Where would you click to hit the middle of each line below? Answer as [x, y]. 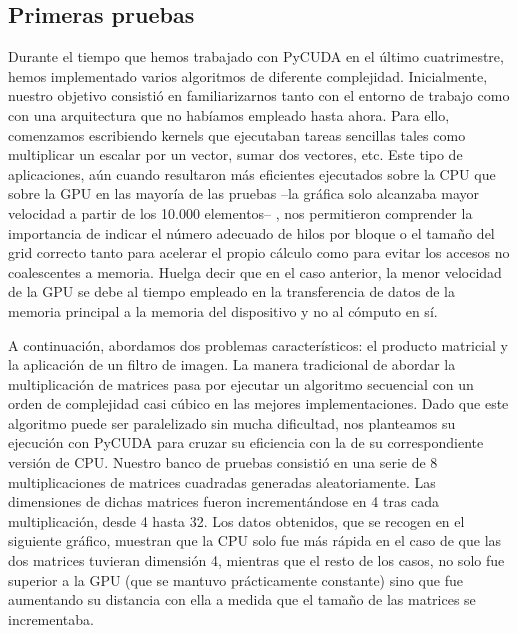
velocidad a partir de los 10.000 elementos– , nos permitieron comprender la [240, 212]
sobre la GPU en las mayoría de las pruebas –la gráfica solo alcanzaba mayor [244, 193]
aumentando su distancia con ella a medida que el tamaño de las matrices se [242, 599]
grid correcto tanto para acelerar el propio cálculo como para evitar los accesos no [259, 252]
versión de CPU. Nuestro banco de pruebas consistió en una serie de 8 [223, 462]
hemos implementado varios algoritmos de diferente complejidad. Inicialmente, [248, 75]
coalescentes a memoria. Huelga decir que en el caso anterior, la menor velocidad [255, 271]
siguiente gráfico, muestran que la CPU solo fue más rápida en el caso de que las [255, 540]
